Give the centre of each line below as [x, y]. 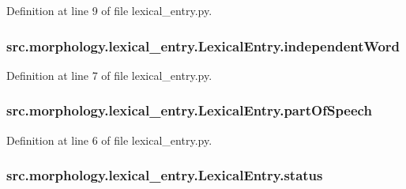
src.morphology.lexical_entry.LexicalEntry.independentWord [203, 45]
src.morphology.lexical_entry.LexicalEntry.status [165, 175]
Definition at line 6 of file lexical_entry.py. [109, 140]
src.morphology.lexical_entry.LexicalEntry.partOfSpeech [189, 110]
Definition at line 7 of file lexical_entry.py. [109, 75]
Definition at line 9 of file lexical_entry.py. [109, 10]
